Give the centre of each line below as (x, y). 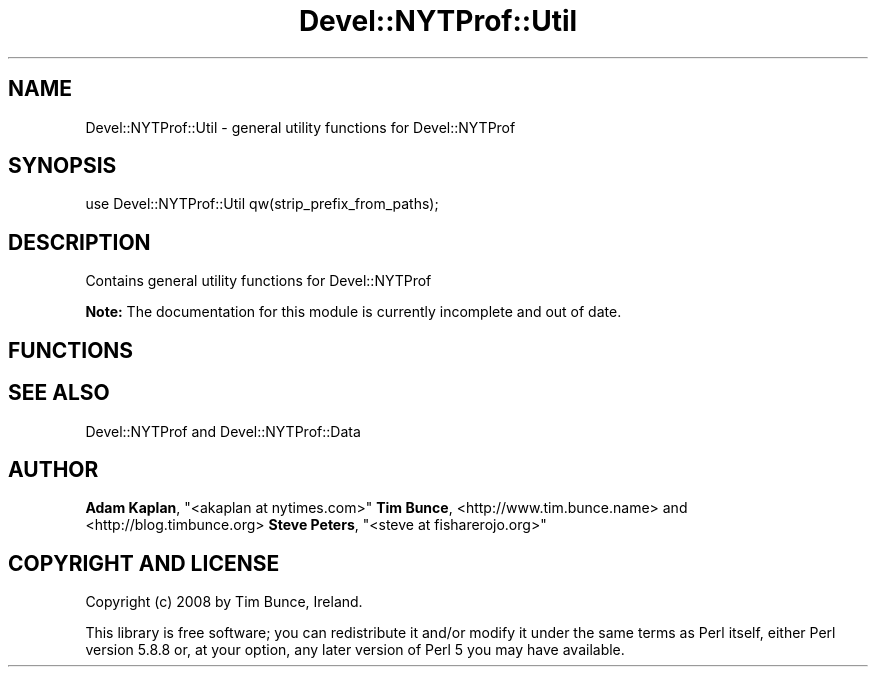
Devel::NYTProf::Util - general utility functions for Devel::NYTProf (300, 127)
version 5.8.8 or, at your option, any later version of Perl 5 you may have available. (355, 650)
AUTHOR (53, 469)
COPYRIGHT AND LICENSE (144, 563)
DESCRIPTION (79, 242)
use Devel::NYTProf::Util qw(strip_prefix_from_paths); (262, 204)
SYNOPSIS (62, 166)
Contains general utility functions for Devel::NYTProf (258, 281)
